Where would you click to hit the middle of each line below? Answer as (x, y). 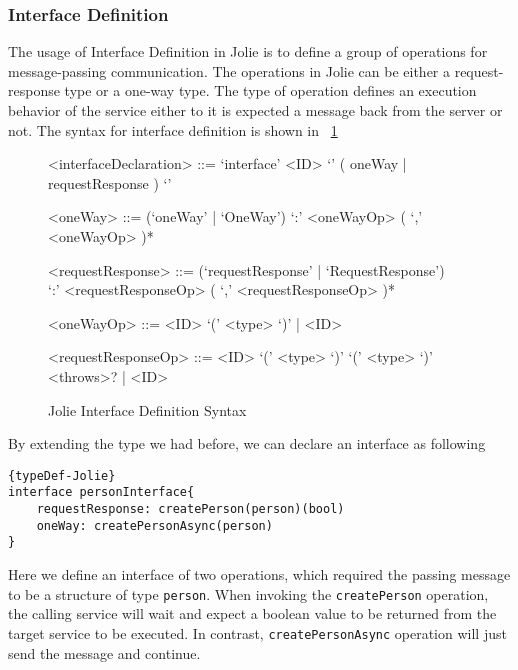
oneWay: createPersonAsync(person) (154, 525)
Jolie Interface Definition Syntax (147, 409)
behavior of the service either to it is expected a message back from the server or (255, 110)
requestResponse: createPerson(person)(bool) (190, 509)
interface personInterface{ (101, 492)
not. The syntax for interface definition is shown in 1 (173, 129)
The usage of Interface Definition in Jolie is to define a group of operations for (248, 51)
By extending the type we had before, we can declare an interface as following (247, 443)
